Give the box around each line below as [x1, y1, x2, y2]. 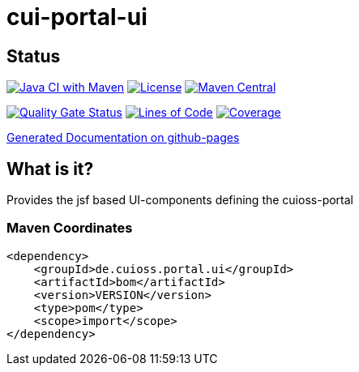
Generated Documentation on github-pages [6, 130, 240, 145]
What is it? [6, 158, 94, 179]
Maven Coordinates [6, 220, 133, 237]
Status [6, 45, 61, 66]
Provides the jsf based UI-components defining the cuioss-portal [6, 193, 353, 207]
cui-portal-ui [6, 3, 147, 31]
